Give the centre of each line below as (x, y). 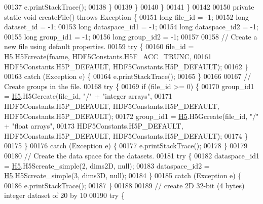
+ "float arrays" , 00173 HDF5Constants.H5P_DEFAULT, (94, 126)
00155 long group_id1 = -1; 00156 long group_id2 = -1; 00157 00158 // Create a (131, 36)
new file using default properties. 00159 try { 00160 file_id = (99, 46)
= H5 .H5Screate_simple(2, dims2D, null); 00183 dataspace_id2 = (107, 165)
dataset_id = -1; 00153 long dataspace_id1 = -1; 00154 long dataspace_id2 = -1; (131, 27)
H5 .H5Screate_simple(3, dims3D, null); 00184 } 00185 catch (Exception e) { (123, 175)
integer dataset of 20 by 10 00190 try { (64, 195)
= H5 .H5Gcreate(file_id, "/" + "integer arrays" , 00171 (88, 96)
